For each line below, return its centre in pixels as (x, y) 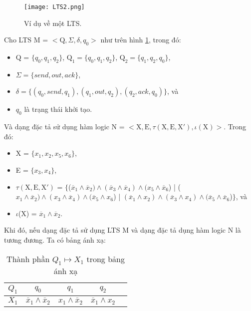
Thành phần (28, 259)
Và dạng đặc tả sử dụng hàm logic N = (64, 127)
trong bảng (106, 259)
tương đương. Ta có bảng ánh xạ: (55, 239)
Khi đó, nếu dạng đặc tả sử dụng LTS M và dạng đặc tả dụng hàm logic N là (123, 230)
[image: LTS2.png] (54, 7)
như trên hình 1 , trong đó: (141, 40)
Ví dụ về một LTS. (53, 23)
